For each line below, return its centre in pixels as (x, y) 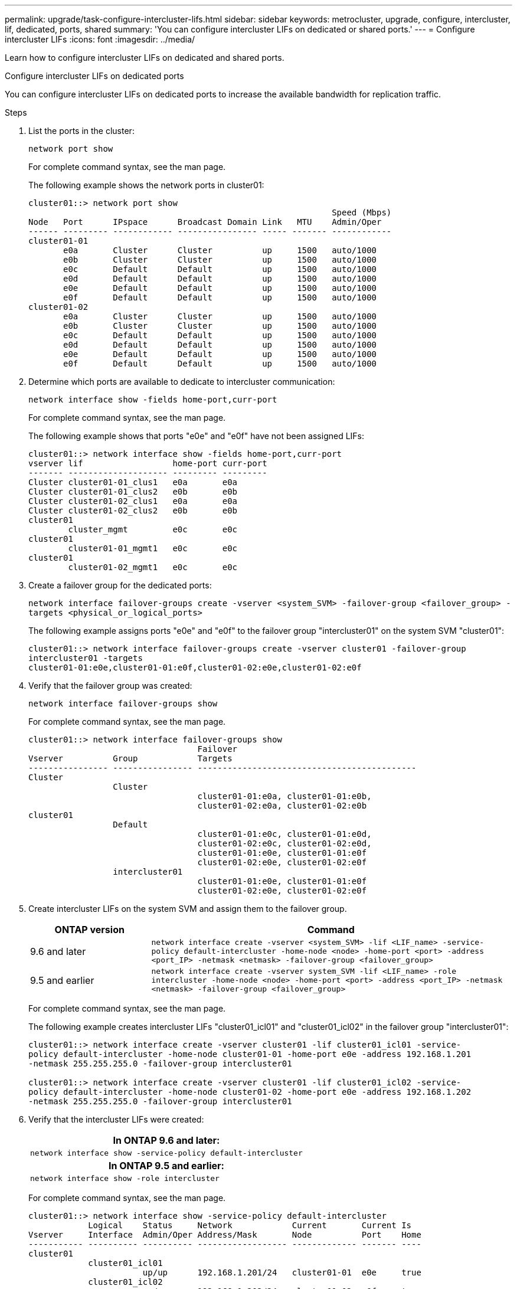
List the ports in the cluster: (81, 131)
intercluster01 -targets (86, 658)
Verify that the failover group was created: (110, 686)
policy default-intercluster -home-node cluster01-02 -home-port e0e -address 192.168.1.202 (250, 1092)
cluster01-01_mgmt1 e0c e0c (153, 548)
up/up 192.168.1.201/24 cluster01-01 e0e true (282, 1272)
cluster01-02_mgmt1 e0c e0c (153, 567)
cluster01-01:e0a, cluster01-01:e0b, (284, 796)
